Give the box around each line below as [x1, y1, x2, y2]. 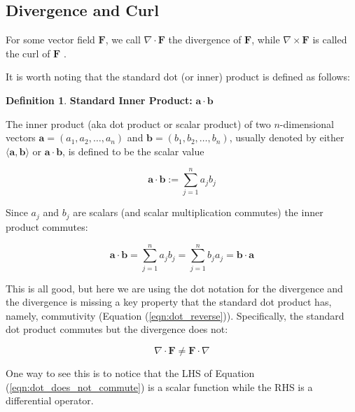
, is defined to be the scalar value [62, 143, 204, 158]
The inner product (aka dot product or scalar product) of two [6, 116, 271, 131]
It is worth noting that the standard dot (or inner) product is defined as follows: [6, 69, 350, 84]
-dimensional [279, 116, 334, 131]
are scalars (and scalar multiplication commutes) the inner [73, 205, 323, 220]
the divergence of [168, 32, 242, 47]
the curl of [6, 45, 50, 60]
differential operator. [6, 393, 94, 408]
